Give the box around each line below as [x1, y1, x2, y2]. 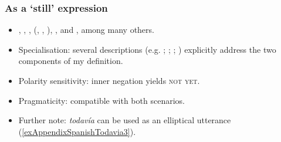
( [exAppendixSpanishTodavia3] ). [18, 125, 136, 137]
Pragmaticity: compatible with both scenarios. [18, 94, 185, 106]
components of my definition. [18, 55, 123, 67]
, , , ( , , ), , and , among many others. [18, 23, 154, 36]
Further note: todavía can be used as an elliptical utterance [18, 114, 231, 126]
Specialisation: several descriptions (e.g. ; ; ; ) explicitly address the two [18, 43, 276, 55]
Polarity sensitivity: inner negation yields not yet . [18, 75, 200, 86]
